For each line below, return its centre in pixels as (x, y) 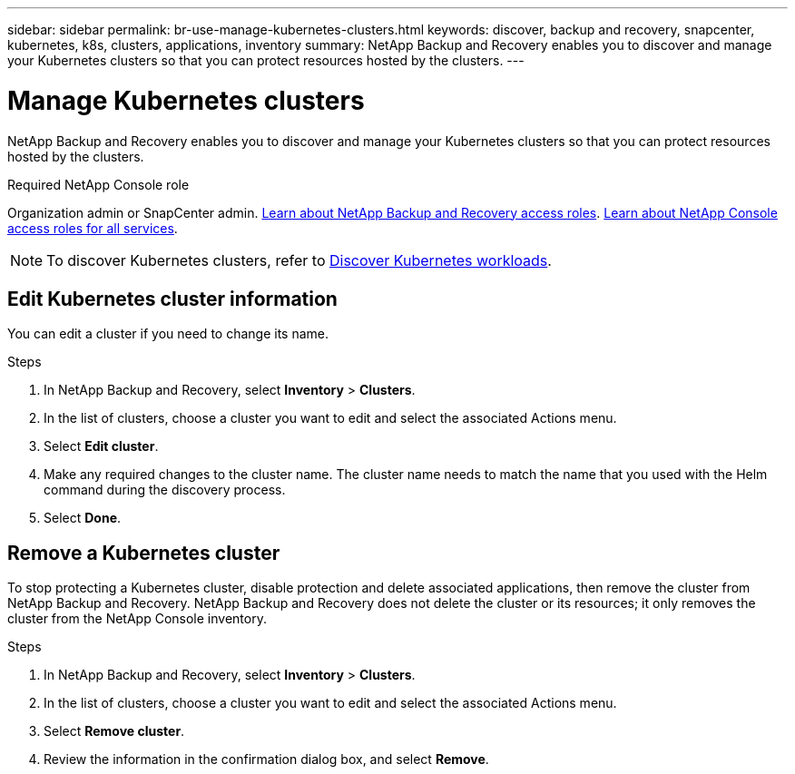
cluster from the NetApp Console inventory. (137, 619)
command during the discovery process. (165, 490)
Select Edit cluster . (101, 446)
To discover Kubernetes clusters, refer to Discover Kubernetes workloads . (299, 260)
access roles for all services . (93, 228)
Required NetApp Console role (98, 184)
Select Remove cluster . (114, 731)
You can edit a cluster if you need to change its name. (168, 334)
